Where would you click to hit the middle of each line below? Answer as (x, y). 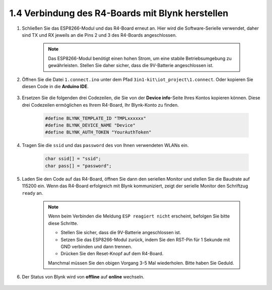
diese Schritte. (63, 223)
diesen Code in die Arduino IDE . (55, 86)
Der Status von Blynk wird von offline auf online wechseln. (83, 277)
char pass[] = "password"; (78, 166)
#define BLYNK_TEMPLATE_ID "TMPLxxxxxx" (95, 118)
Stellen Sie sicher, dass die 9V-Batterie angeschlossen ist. (121, 233)
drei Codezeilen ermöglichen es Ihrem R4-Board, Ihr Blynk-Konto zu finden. (100, 105)
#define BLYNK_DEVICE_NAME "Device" (90, 125)
